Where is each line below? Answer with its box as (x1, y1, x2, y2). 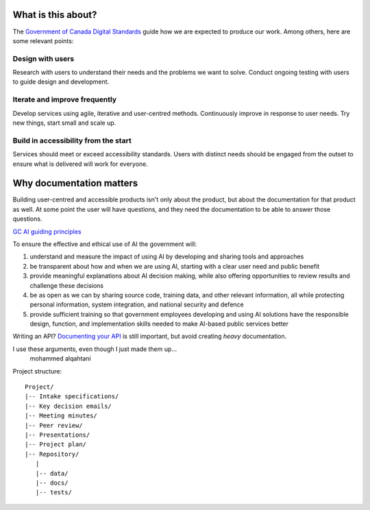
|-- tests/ (35, 489, 72, 496)
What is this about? (12, 9, 97, 21)
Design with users (12, 53, 75, 63)
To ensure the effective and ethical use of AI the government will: (12, 240, 197, 248)
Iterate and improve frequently (12, 95, 116, 104)
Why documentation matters (12, 178, 138, 189)
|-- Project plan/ (25, 441, 87, 448)
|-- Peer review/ (25, 422, 83, 429)
